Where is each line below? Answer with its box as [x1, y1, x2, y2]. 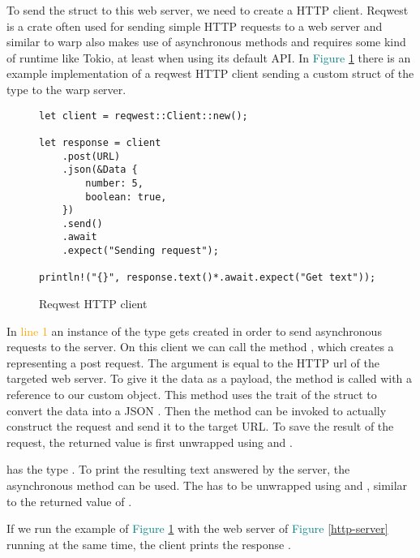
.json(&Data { [62, 164, 138, 176]
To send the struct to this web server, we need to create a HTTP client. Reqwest [6, 2, 409, 18]
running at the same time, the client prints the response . [6, 535, 291, 552]
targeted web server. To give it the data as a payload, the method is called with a [6, 370, 413, 387]
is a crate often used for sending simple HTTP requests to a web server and [6, 17, 383, 34]
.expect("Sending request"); [62, 245, 219, 257]
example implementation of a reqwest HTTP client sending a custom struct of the [6, 65, 414, 82]
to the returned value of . [6, 492, 132, 509]
